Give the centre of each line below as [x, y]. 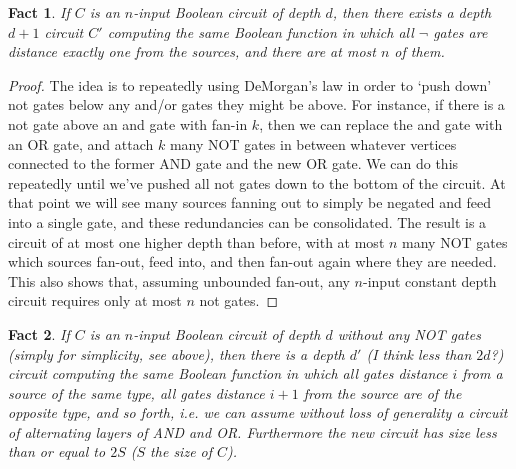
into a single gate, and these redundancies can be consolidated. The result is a [247, 221]
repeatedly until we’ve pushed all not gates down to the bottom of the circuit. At [257, 182]
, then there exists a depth [412, 12]
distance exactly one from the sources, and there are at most [192, 51]
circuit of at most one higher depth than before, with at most [196, 241]
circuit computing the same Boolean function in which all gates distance [228, 373]
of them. [419, 51]
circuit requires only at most [95, 300]
